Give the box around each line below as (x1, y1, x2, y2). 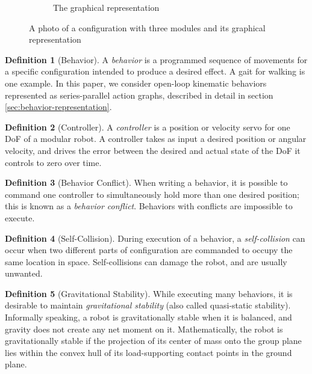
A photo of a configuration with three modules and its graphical (29, 21, 266, 34)
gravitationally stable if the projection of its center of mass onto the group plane (5, 334, 302, 347)
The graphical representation (53, 1, 160, 13)
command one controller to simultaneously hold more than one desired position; (5, 188, 299, 200)
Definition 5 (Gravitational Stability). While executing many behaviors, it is (5, 287, 293, 299)
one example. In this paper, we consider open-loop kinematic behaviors (5, 76, 267, 89)
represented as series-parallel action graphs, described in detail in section (5, 88, 273, 101)
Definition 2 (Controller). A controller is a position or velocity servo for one (5, 120, 290, 133)
